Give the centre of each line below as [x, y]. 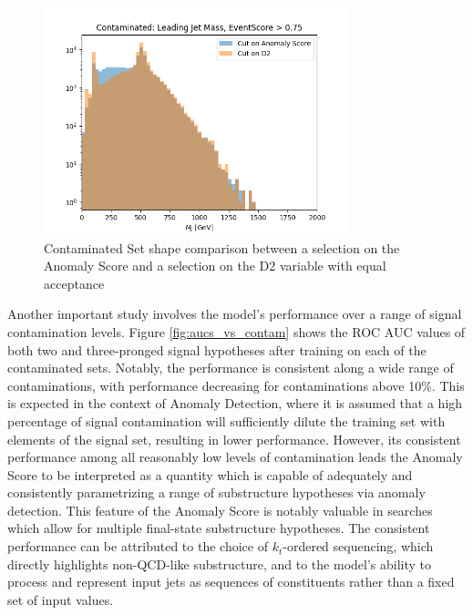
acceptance [74, 283]
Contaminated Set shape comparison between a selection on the [222, 247]
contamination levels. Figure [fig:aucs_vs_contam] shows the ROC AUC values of [236, 331]
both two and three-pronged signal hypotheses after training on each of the [217, 349]
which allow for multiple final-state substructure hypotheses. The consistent [219, 528]
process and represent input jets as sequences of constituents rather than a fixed [231, 582]
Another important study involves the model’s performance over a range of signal [235, 314]
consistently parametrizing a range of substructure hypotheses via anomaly [216, 492]
